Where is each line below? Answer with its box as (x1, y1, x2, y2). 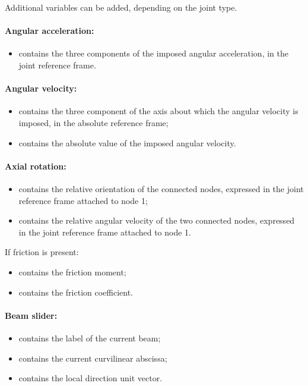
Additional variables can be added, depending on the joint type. (5, 1, 237, 13)
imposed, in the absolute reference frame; (18, 116, 169, 128)
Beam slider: (5, 309, 58, 321)
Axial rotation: (5, 159, 66, 172)
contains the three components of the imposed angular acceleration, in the (18, 47, 288, 59)
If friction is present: (5, 246, 79, 258)
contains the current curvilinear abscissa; (18, 352, 167, 364)
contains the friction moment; (18, 265, 126, 278)
